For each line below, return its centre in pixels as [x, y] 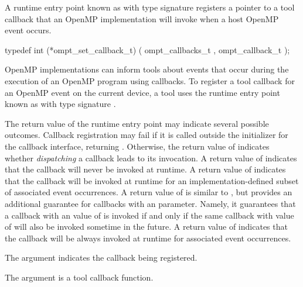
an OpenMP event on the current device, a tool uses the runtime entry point [142, 92]
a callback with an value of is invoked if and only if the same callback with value [149, 215]
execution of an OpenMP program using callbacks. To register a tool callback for [150, 80]
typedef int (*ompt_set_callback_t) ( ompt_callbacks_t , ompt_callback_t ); [147, 49]
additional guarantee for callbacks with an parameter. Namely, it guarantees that [150, 203]
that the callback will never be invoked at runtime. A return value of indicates [145, 169]
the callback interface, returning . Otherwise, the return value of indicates [137, 146]
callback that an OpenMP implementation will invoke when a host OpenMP [142, 18]
